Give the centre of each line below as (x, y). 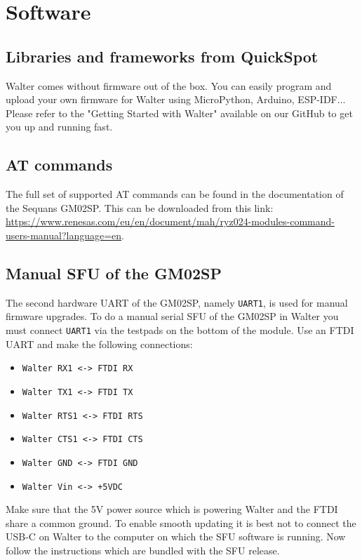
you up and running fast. (59, 127)
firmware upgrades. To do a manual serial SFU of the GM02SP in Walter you (172, 316)
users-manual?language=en (64, 235)
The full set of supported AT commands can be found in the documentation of (175, 194)
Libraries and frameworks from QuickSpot (162, 56)
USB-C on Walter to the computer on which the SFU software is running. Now (176, 536)
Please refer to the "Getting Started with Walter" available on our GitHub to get (179, 113)
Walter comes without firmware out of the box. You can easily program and (169, 85)
